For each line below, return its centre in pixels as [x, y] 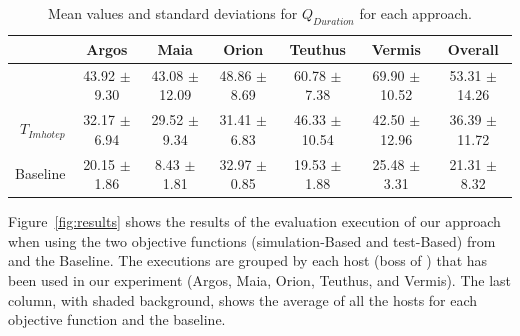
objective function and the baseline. [117, 319]
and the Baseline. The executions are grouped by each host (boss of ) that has [248, 260]
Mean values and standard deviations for [173, 13]
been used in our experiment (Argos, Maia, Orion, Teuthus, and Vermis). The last [260, 279]
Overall [473, 48]
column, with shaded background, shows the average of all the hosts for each [243, 299]
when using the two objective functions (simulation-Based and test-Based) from [252, 240]
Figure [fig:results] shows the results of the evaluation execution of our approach [254, 221]
